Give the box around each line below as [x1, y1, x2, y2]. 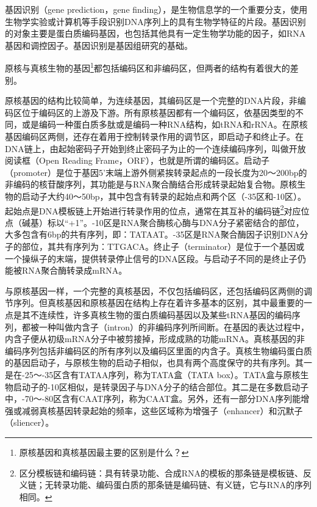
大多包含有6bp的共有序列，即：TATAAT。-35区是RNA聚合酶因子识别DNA [5, 228, 300, 241]
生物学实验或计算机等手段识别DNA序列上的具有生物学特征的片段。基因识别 [5, 15, 306, 27]
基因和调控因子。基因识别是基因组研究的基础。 [5, 38, 193, 51]
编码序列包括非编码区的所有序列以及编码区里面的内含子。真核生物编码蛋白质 [5, 344, 312, 357]
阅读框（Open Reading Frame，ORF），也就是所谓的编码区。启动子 [5, 154, 270, 167]
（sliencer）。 [5, 416, 54, 429]
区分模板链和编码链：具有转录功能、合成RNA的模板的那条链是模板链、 [19, 466, 304, 479]
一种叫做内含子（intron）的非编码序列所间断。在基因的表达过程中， [38, 320, 309, 333]
